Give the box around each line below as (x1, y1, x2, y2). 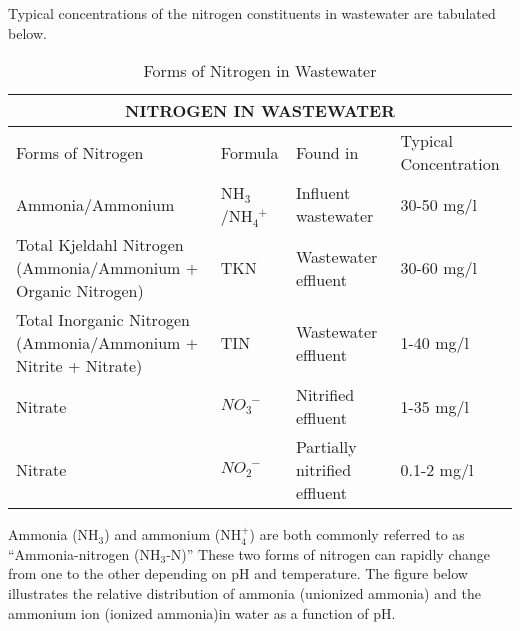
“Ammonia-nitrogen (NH (8, 543, 161, 564)
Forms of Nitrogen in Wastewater (143, 59, 377, 83)
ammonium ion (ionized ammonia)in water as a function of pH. (8, 602, 396, 623)
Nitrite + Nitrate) (16, 354, 143, 378)
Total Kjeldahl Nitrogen (16, 233, 184, 257)
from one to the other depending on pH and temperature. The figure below (8, 563, 468, 584)
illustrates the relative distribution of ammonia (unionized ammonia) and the (8, 583, 481, 604)
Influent (295, 181, 351, 205)
